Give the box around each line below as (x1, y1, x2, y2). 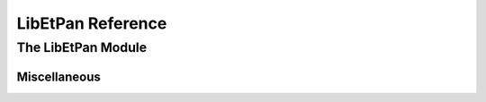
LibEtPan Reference (16, 13, 167, 33)
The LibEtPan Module (16, 39, 148, 55)
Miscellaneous (16, 69, 101, 84)
